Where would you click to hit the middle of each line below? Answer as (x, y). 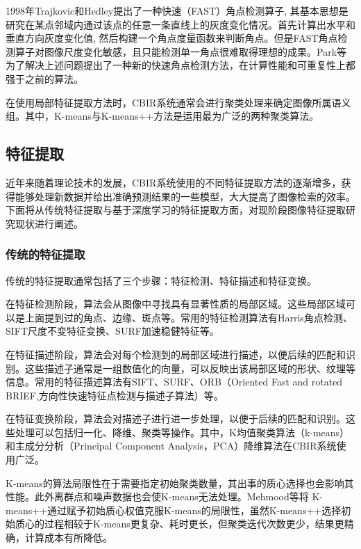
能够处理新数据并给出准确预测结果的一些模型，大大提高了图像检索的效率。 (185, 196)
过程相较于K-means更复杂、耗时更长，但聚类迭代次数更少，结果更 (194, 524)
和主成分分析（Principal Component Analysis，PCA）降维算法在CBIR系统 (171, 446)
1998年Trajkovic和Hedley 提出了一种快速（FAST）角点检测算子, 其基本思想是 (177, 10)
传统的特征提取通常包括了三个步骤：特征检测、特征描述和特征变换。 (161, 280)
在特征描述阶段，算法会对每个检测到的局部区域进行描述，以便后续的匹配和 (176, 354)
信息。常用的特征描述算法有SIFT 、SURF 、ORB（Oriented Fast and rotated (174, 382)
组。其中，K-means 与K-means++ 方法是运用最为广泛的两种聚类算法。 (162, 116)
